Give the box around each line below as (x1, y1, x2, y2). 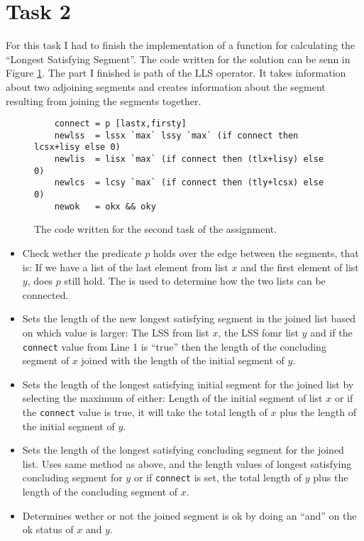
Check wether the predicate (22, 245, 142, 260)
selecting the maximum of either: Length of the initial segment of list (22, 390, 323, 405)
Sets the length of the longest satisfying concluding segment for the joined (22, 442, 344, 457)
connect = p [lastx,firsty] (54, 119, 187, 129)
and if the (310, 324, 353, 339)
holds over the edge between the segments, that (153, 245, 359, 260)
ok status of (22, 522, 74, 537)
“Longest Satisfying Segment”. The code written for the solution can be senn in (6, 51, 351, 66)
